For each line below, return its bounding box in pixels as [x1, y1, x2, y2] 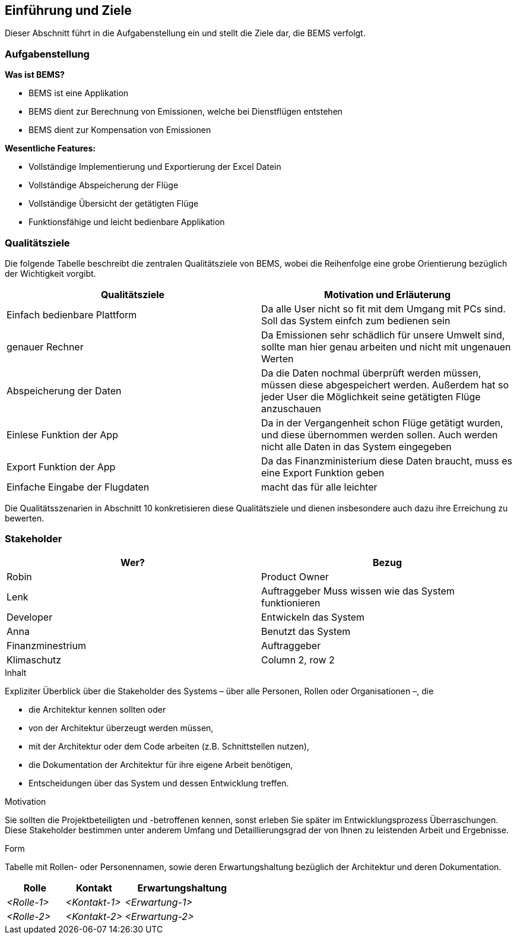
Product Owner [261, 570, 329, 583]
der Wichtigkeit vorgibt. [5, 268, 96, 279]
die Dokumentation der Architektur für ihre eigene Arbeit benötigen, [28, 759, 293, 770]
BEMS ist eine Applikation [28, 88, 129, 99]
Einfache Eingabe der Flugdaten [7, 480, 150, 493]
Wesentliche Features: [5, 143, 96, 154]
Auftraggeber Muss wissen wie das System [261, 584, 455, 597]
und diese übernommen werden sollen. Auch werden [261, 428, 498, 441]
